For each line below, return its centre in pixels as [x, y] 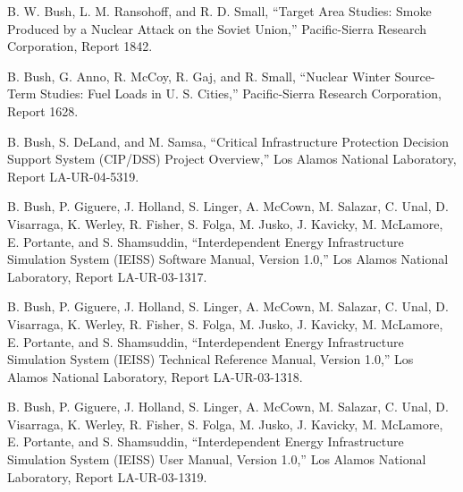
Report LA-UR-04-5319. [73, 176]
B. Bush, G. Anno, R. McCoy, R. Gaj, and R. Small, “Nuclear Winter [199, 76]
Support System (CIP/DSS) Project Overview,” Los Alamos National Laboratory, [232, 159]
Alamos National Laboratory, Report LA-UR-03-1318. [155, 376]
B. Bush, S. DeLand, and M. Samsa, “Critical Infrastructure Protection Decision [228, 141]
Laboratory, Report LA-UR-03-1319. [107, 476]
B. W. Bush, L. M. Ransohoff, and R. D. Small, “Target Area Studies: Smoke [219, 11]
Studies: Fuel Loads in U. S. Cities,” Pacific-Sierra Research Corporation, [240, 93]
